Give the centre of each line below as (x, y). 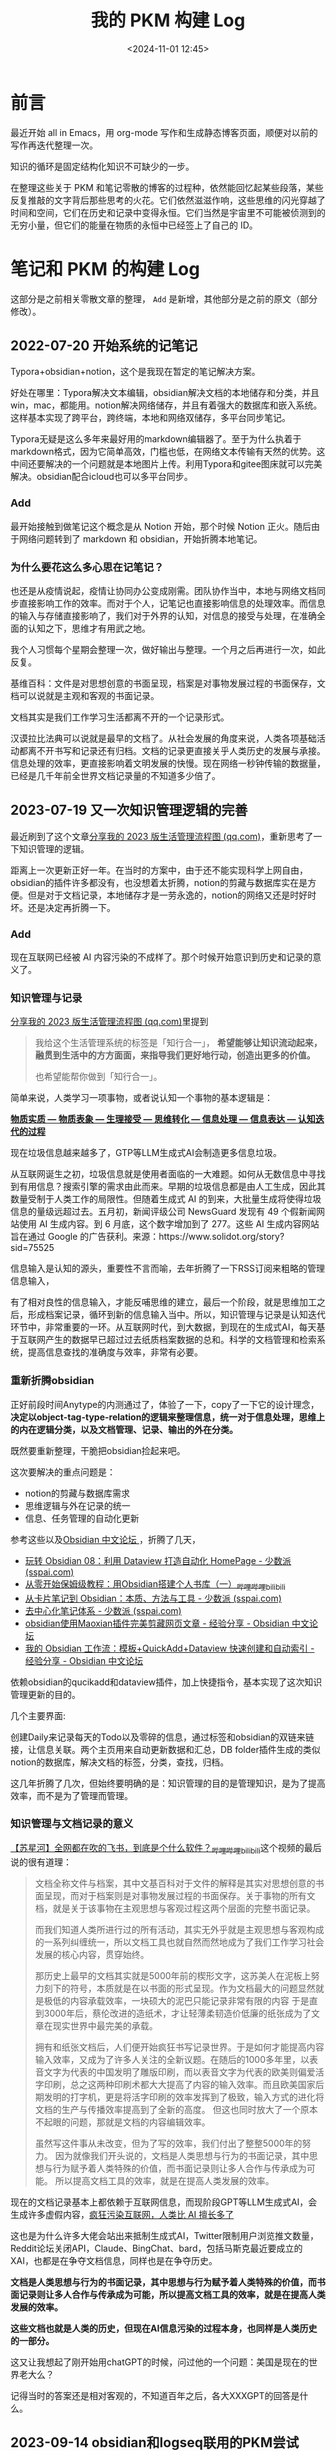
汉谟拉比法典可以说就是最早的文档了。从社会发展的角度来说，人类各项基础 (163, 738)
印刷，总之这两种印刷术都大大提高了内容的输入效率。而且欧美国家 (179, 2084)
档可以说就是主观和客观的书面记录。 (85, 696)
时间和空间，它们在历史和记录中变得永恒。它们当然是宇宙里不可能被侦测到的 (168, 212)
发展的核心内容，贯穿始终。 (92, 1954)
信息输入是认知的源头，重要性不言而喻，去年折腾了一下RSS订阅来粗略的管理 (167, 1268)
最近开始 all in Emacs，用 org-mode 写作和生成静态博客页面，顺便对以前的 (164, 132)
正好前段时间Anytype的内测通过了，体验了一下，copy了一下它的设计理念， (165, 1404)
